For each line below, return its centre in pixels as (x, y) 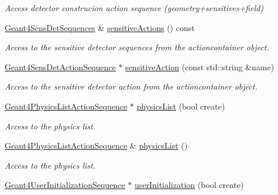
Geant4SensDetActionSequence (60, 66)
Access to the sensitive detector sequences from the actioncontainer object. (137, 47)
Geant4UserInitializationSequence (65, 185)
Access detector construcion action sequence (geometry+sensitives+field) (134, 8)
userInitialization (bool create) (189, 185)
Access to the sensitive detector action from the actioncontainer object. (131, 86)
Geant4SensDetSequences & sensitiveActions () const (100, 27)
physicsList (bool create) (181, 106)
